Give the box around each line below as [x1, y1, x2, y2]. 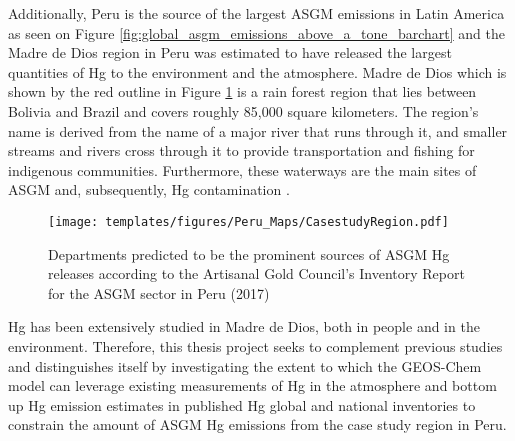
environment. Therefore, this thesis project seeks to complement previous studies [8, 335, 503, 356]
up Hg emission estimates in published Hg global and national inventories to [8, 394, 476, 415]
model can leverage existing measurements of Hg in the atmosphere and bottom [8, 375, 497, 396]
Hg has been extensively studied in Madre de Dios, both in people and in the [8, 316, 480, 337]
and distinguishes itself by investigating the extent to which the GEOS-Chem [8, 355, 482, 376]
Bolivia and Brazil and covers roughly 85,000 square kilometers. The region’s [8, 100, 479, 121]
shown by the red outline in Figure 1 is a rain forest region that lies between [8, 81, 477, 102]
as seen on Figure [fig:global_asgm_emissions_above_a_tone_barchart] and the [8, 22, 506, 43]
